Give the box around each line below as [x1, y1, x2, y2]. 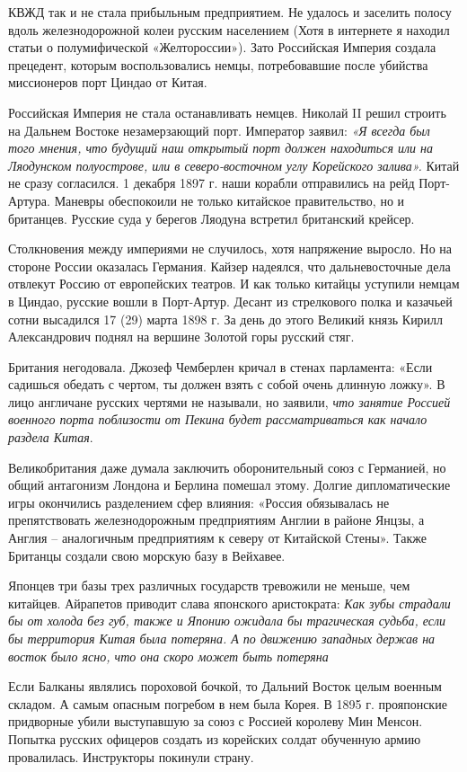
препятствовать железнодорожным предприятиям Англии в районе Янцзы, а [8, 510, 425, 529]
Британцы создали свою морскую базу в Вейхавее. [8, 546, 286, 564]
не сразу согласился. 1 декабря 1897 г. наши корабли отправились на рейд [8, 173, 415, 192]
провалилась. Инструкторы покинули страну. [8, 747, 254, 766]
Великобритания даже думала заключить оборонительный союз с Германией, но [8, 457, 446, 476]
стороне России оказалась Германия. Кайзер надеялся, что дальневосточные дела [8, 256, 451, 275]
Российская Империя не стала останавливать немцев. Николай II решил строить [8, 102, 446, 121]
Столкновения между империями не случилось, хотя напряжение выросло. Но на [8, 239, 453, 258]
